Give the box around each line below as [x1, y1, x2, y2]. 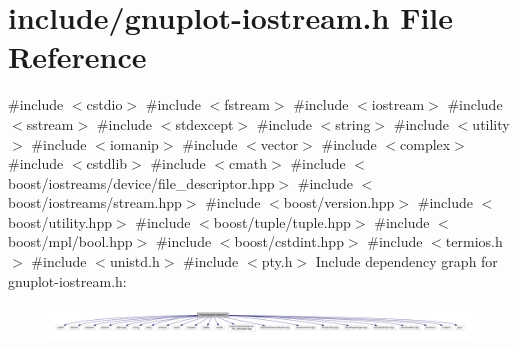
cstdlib [86, 153, 128, 174]
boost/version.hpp [283, 192, 395, 213]
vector [260, 133, 299, 154]
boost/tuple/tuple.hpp [213, 211, 351, 232]
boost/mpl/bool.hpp [8, 231, 133, 252]
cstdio [86, 94, 123, 115]
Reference [8, 36, 147, 77]
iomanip [109, 133, 159, 154]
